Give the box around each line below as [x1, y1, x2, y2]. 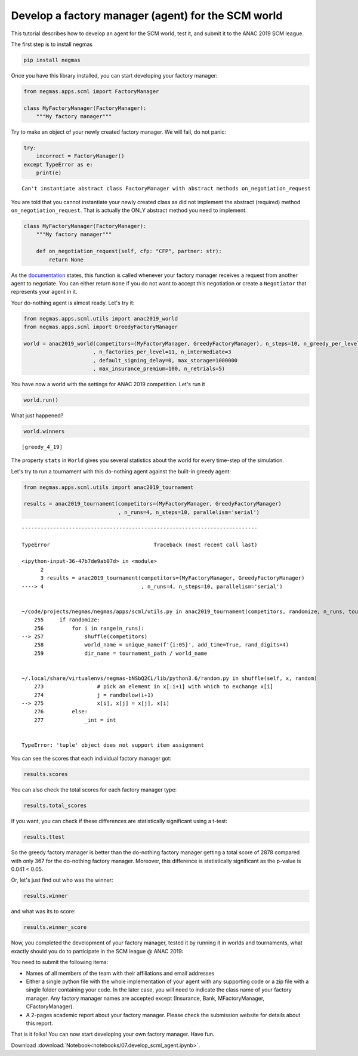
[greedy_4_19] [21, 444, 63, 450]
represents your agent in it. [11, 288, 78, 295]
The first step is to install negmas [11, 41, 92, 48]
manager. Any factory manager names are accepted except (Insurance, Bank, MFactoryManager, [26, 995, 265, 1002]
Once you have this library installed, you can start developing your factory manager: [11, 72, 218, 79]
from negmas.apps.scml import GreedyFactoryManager [23, 324, 178, 331]
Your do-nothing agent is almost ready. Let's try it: [11, 299, 135, 306]
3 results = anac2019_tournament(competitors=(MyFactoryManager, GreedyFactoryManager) [40, 575, 305, 581]
